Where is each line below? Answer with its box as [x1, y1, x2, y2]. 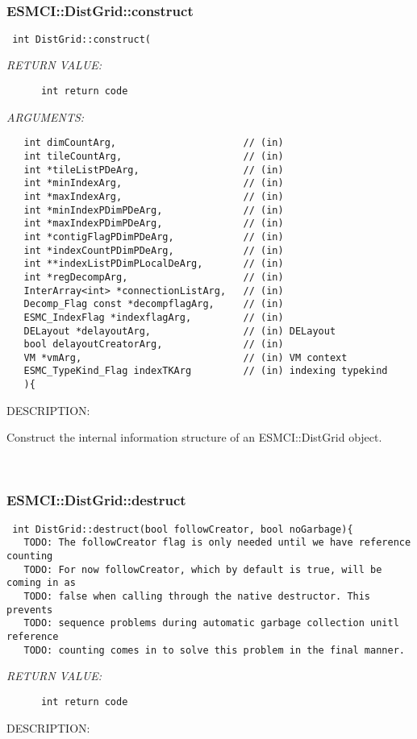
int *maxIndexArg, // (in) [23, 190, 284, 202]
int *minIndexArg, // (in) [23, 177, 284, 189]
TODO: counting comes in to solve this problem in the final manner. [23, 644, 405, 656]
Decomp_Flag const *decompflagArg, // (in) [23, 298, 284, 310]
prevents [6, 604, 53, 616]
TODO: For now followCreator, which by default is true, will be [23, 563, 382, 575]
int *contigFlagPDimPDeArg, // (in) [23, 230, 284, 243]
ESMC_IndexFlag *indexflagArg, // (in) [23, 311, 284, 323]
